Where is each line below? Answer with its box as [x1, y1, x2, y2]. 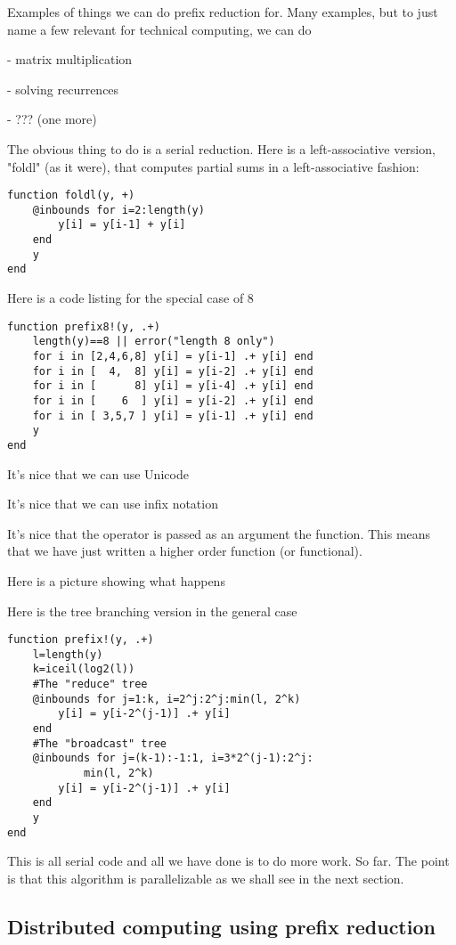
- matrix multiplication [7, 50, 133, 69]
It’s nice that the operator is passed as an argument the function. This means [7, 524, 431, 542]
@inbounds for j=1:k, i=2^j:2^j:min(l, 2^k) [32, 692, 301, 705]
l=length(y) [32, 648, 103, 661]
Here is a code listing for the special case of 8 [7, 289, 254, 307]
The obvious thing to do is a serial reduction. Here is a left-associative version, [7, 139, 436, 158]
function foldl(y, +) [7, 189, 135, 202]
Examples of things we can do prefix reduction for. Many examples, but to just [7, 3, 438, 20]
